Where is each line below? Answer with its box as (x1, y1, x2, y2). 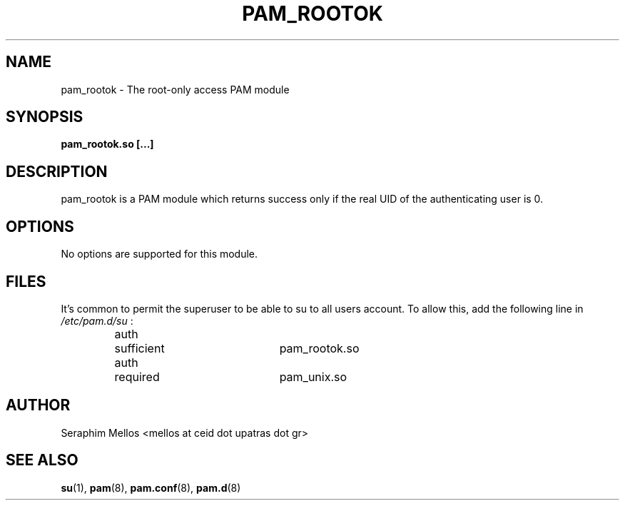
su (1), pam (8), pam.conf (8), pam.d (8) (61, 481, 241, 494)
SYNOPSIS (6, 108, 83, 126)
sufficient (114, 340, 165, 355)
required (114, 369, 160, 384)
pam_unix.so (279, 369, 347, 384)
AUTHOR (6, 396, 71, 415)
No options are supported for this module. (61, 248, 258, 260)
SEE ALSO (6, 451, 78, 470)
